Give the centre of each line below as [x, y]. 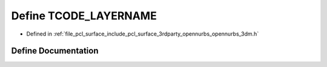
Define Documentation [55, 51]
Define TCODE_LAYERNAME [84, 16]
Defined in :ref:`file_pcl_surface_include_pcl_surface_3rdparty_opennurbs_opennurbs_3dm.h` [143, 34]
